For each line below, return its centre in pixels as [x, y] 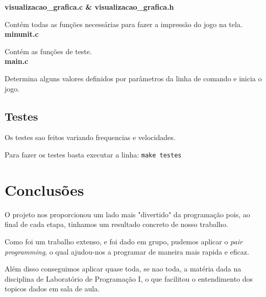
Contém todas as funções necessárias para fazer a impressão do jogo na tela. [124, 24]
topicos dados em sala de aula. [52, 289]
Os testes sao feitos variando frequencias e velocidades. [90, 137]
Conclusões [44, 189]
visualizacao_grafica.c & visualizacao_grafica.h [89, 7]
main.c [17, 61]
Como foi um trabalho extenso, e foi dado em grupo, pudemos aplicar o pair [124, 241]
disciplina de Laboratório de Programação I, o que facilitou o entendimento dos [129, 278]
